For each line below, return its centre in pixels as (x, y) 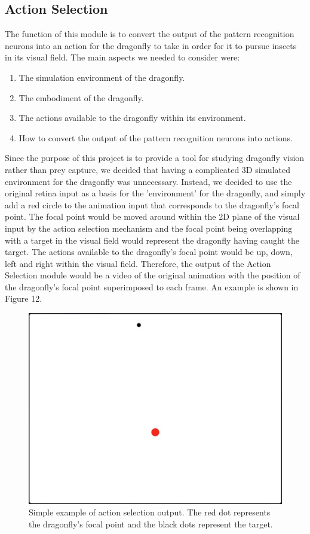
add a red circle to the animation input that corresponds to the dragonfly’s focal (152, 204)
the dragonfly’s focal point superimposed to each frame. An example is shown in (152, 286)
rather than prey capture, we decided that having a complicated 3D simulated (148, 169)
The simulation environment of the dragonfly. (102, 77)
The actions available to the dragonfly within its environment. (132, 118)
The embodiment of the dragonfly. (81, 97)
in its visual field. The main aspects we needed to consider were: (122, 57)
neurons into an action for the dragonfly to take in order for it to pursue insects (151, 45)
